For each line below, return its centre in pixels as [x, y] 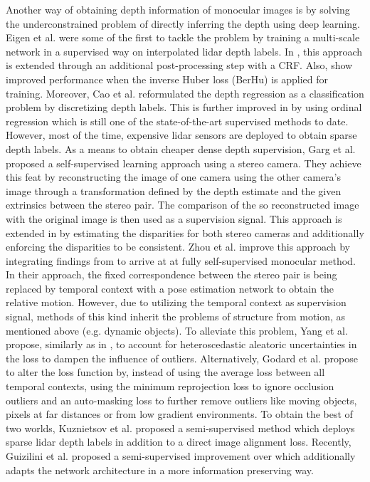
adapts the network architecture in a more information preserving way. [160, 470]
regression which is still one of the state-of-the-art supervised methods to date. [177, 121]
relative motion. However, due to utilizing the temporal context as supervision [176, 302]
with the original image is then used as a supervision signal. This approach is [174, 218]
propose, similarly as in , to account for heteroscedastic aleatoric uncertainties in [181, 344]
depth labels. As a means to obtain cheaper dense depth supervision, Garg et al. [181, 148]
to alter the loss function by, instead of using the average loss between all [165, 372]
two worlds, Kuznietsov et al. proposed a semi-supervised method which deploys [180, 428]
